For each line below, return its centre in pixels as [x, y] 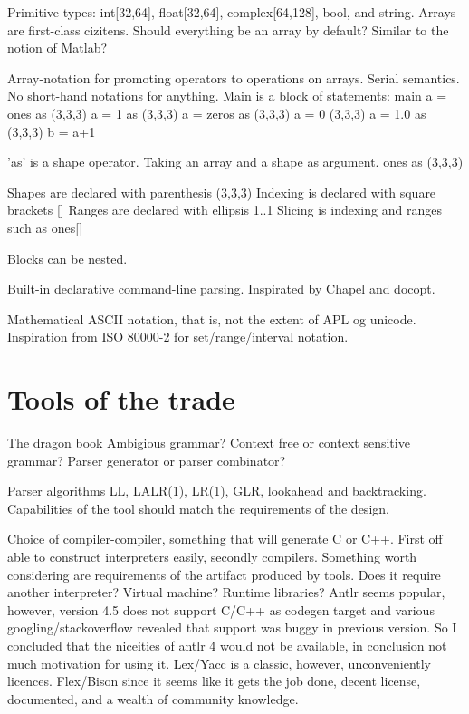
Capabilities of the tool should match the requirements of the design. [198, 508]
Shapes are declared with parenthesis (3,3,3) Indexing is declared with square [222, 192]
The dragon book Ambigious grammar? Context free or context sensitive [209, 443]
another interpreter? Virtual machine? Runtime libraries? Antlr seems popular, [226, 592]
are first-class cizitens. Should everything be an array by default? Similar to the [228, 29]
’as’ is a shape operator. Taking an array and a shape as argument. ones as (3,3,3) [235, 162]
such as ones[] [45, 227]
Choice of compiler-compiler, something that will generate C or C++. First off [225, 539]
